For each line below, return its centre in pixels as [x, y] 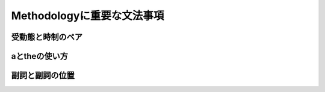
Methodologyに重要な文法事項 [88, 16]
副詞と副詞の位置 [43, 75]
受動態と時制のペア [47, 37]
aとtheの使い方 [40, 56]
